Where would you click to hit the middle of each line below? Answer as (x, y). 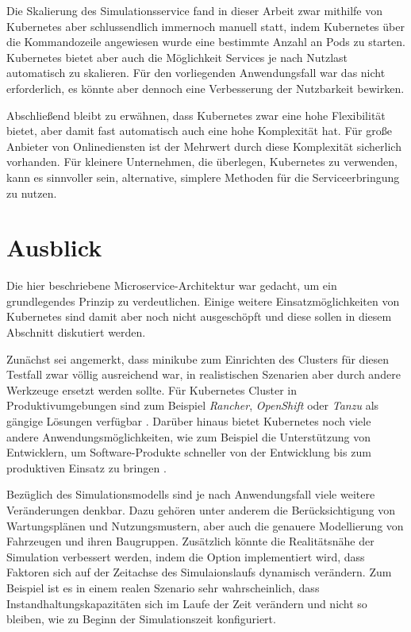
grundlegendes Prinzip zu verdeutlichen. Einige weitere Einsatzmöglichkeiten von (203, 301)
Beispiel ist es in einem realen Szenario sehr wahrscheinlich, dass (163, 587)
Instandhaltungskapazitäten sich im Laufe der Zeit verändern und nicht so (187, 603)
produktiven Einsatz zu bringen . (86, 467)
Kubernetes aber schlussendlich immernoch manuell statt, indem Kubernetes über (205, 26)
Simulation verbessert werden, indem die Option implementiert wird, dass (186, 556)
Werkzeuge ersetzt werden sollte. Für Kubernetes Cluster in (152, 389)
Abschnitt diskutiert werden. (76, 332)
